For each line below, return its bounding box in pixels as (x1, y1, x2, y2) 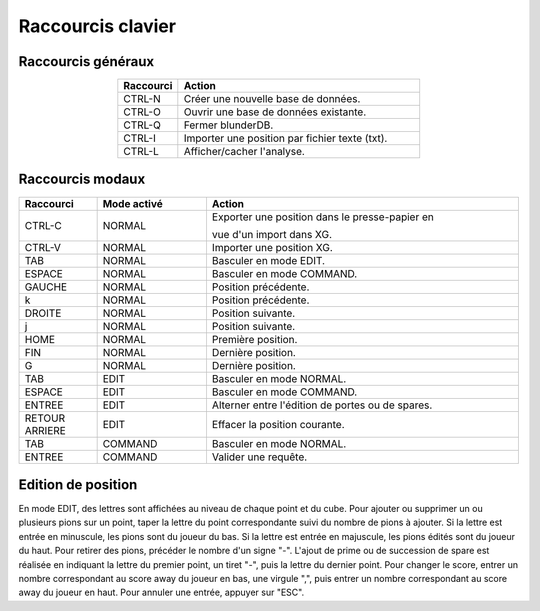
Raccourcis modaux (18, 171, 146, 188)
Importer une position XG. (211, 240, 334, 254)
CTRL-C (24, 218, 62, 232)
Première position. (211, 332, 298, 346)
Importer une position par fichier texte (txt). (183, 131, 388, 145)
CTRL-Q (123, 118, 162, 132)
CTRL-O (123, 105, 162, 119)
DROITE (24, 306, 62, 320)
